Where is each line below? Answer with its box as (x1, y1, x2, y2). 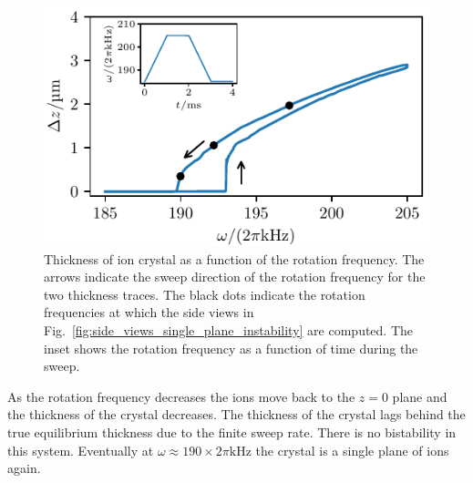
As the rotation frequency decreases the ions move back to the (7, 386, 355, 406)
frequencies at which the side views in (44, 303, 254, 322)
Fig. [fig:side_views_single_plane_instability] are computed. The (44, 321, 414, 340)
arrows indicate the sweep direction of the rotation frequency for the (44, 267, 426, 286)
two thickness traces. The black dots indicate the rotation (44, 284, 365, 303)
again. (7, 458, 41, 478)
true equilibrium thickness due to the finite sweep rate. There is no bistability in (7, 422, 457, 441)
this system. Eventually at (7, 440, 154, 459)
